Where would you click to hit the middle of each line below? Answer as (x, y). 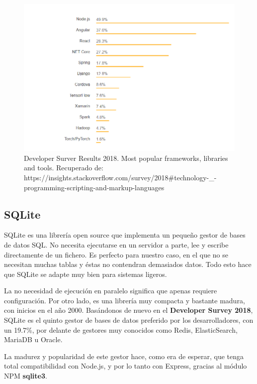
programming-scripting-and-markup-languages (94, 187)
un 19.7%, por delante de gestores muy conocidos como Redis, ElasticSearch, (121, 329)
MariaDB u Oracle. (33, 339)
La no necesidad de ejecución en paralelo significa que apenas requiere (111, 291)
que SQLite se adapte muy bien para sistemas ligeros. (86, 274)
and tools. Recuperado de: (64, 168)
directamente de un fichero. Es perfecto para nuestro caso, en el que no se (116, 254)
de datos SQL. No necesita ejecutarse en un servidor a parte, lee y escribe (116, 244)
